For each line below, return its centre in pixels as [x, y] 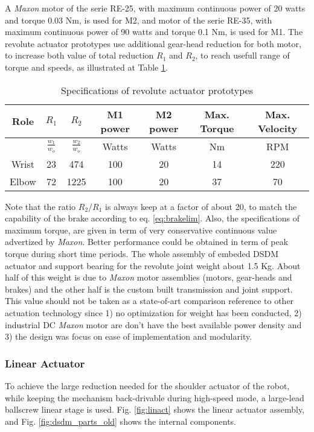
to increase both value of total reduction [79, 55]
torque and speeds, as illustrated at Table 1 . [86, 67]
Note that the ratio [40, 206]
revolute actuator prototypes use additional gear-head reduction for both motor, [153, 43]
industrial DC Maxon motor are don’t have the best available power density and [153, 324]
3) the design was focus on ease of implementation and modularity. [129, 336]
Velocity [278, 128]
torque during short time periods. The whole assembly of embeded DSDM [142, 253]
